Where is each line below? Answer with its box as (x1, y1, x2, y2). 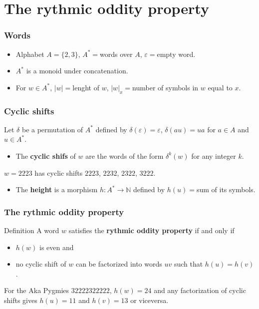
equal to (208, 82, 233, 92)
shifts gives (4, 295, 37, 305)
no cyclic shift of (15, 259, 66, 269)
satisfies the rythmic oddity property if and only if (68, 225, 235, 235)
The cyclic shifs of (15, 150, 76, 161)
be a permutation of (21, 124, 83, 134)
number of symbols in (132, 82, 199, 92)
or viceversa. (130, 295, 169, 305)
